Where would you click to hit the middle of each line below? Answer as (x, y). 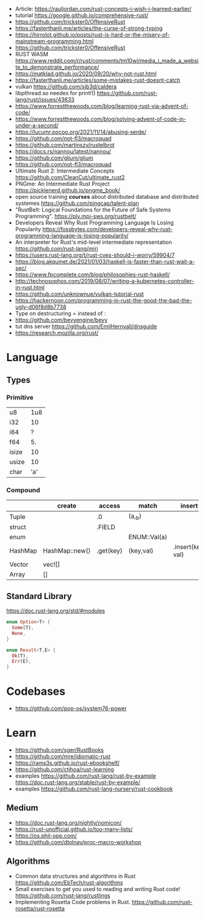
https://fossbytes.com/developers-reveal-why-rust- (107, 229)
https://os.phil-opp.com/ (46, 836)
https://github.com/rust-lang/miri (57, 249)
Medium (22, 808)
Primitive (20, 397)
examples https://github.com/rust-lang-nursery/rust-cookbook (94, 789)
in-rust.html (30, 287)
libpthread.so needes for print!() (55, 93)
